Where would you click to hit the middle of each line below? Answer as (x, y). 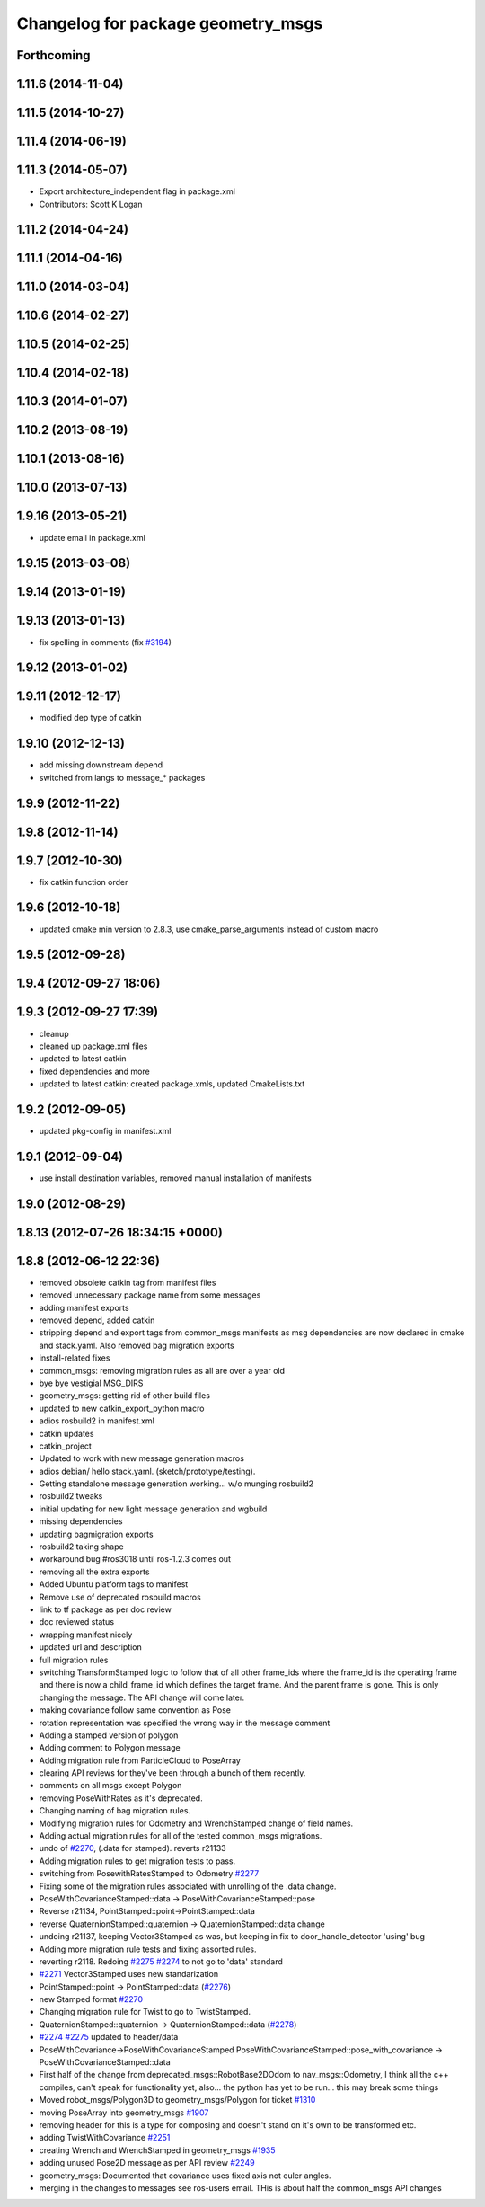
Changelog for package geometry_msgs (170, 23)
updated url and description (91, 1647)
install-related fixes (75, 1358)
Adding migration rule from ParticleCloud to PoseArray (140, 1760)
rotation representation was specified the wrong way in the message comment (185, 1723)
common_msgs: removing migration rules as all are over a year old (162, 1370)
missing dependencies (81, 1521)
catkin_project (65, 1446)
